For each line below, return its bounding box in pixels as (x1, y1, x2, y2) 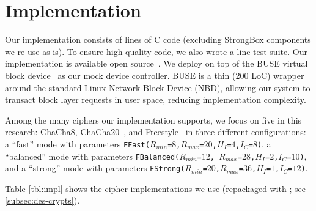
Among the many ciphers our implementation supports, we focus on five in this (5, 113, 302, 126)
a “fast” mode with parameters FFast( (5, 137, 150, 150)
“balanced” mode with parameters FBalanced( (5, 149, 180, 162)
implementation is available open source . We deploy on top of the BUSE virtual (5, 57, 308, 70)
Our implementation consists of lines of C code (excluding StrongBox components (5, 33, 311, 46)
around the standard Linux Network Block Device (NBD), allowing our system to (5, 81, 310, 94)
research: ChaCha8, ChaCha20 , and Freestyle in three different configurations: (5, 125, 306, 138)
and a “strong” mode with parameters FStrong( (5, 161, 185, 174)
